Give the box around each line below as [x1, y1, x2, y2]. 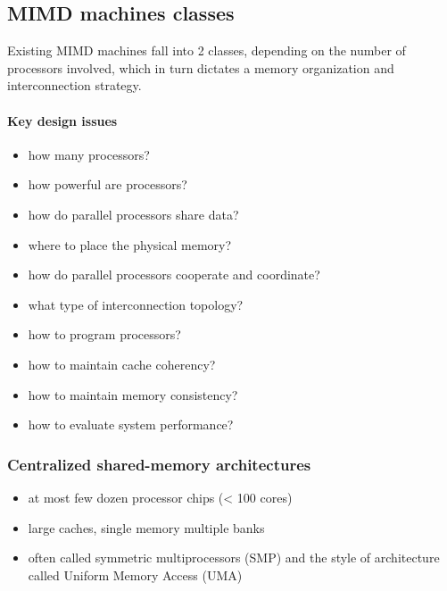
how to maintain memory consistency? [28, 385, 238, 404]
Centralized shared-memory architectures [7, 453, 311, 475]
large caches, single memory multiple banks [28, 518, 265, 537]
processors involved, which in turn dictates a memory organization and [7, 58, 394, 77]
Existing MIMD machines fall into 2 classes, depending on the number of [7, 41, 406, 60]
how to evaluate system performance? [28, 415, 234, 434]
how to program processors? [28, 325, 181, 344]
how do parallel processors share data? [28, 204, 239, 223]
